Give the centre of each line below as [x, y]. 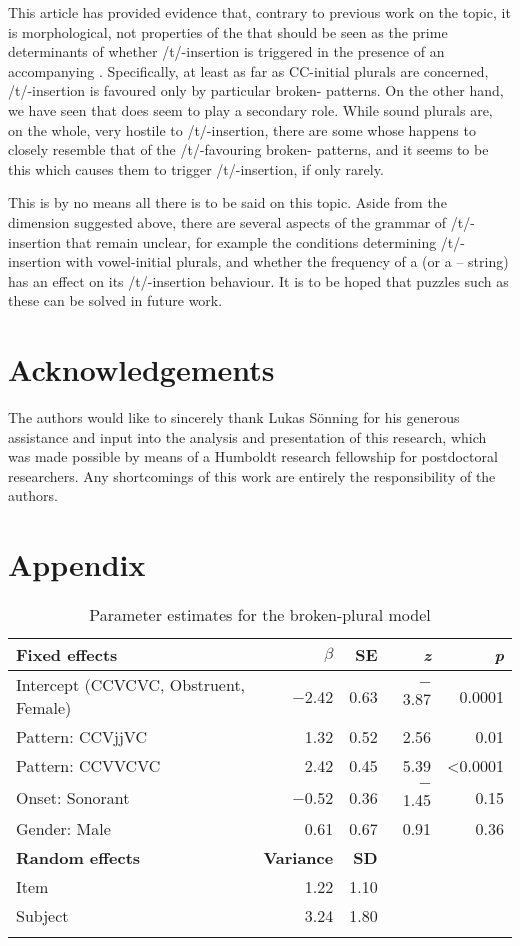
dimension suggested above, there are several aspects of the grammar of [227, 221]
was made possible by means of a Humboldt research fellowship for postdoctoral [253, 456]
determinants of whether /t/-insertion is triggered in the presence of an [226, 51]
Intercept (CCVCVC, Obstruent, [131, 685]
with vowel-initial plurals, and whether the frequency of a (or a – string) [287, 261]
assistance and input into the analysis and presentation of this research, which [247, 436]
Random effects [78, 858]
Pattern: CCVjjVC [81, 737]
